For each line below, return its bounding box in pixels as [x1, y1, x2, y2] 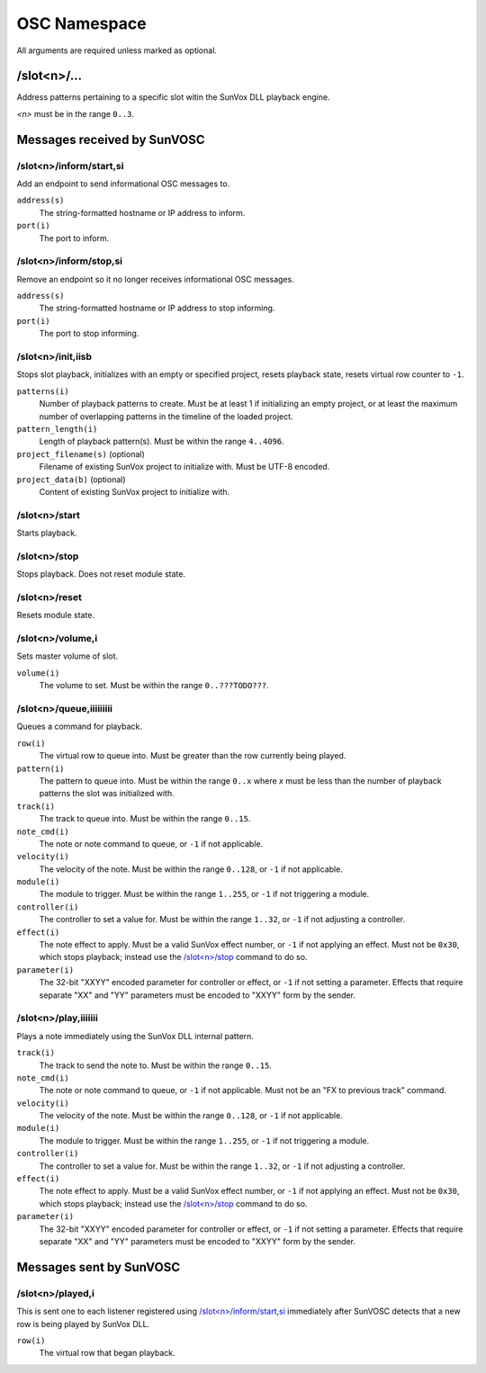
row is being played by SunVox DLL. [16, 1318, 150, 1329]
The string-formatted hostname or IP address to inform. [39, 207, 246, 218]
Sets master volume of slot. [16, 651, 119, 661]
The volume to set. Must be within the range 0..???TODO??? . [39, 680, 269, 691]
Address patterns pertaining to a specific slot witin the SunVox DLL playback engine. [16, 92, 330, 103]
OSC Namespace [16, 13, 148, 33]
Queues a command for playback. [16, 721, 143, 732]
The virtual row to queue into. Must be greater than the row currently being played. [39, 750, 346, 761]
